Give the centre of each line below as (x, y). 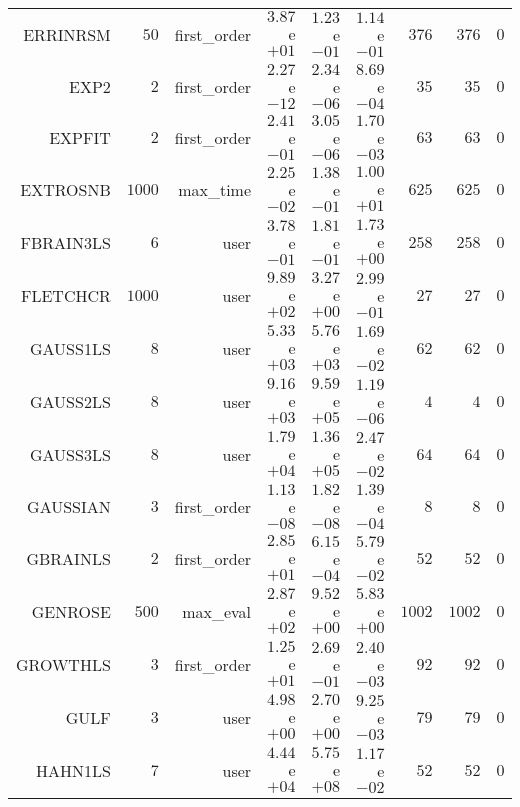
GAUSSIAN (69, 506)
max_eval (217, 611)
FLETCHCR (66, 295)
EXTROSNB (65, 189)
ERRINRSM (67, 34)
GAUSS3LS (70, 454)
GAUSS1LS (70, 348)
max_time (215, 189)
